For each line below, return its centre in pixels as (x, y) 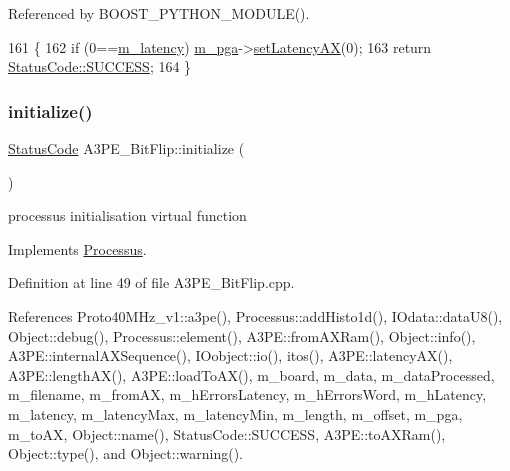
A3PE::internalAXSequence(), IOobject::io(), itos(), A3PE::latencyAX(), (230, 355)
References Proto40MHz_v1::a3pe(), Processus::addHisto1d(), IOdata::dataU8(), (255, 315)
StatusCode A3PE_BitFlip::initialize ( (126, 148)
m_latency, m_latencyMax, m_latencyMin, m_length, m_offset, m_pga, (235, 413)
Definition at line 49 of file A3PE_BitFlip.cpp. (151, 282)
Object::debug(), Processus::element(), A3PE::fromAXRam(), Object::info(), (242, 335)
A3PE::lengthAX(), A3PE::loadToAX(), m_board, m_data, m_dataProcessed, (251, 374)
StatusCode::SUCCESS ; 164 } (100, 66)
